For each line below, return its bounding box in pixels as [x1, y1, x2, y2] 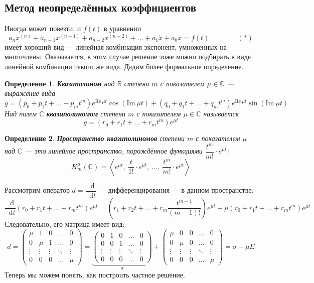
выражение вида [5, 88, 55, 98]
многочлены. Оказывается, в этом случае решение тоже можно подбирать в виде [5, 51, 251, 62]
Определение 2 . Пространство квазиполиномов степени [5, 133, 185, 144]
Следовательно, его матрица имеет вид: [5, 218, 125, 229]
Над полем [5, 108, 37, 118]
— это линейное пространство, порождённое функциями [25, 146, 203, 156]
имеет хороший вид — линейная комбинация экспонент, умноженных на [5, 41, 227, 52]
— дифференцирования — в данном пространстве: [98, 185, 254, 195]
